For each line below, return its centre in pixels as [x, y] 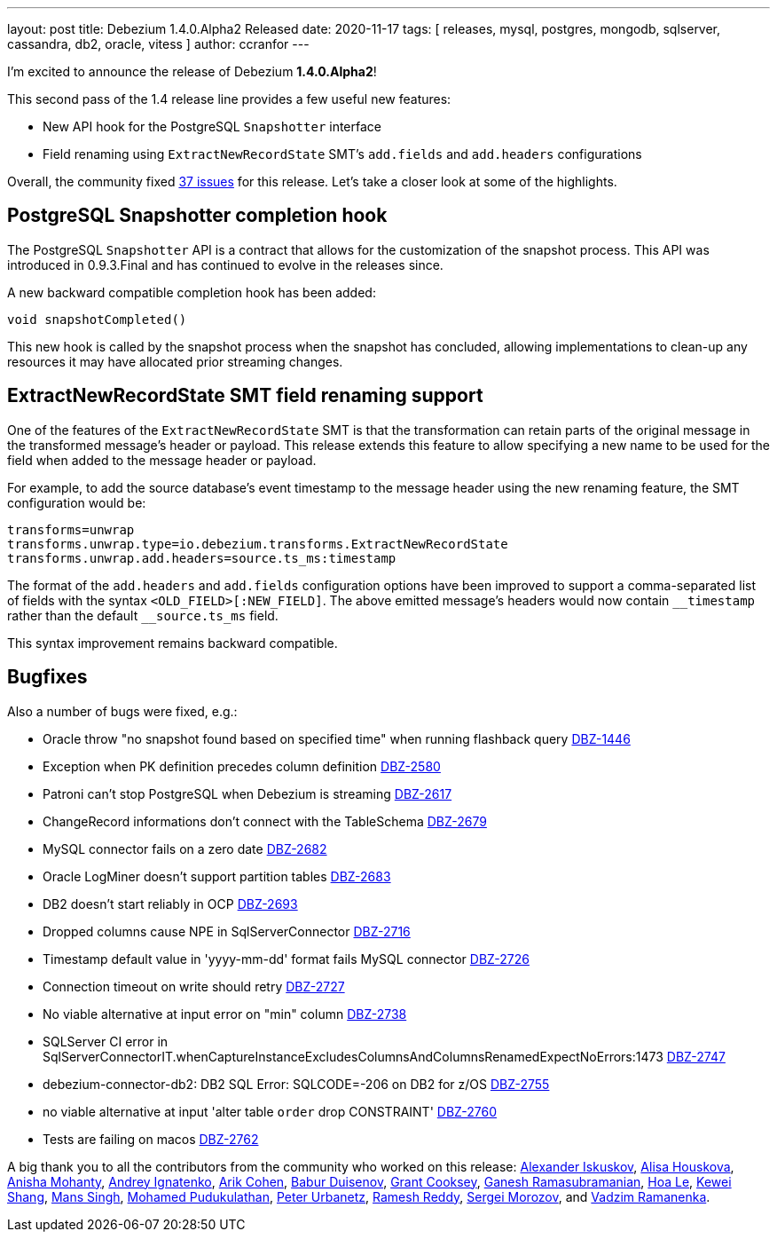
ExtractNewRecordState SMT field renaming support [245, 396]
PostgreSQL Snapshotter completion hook [197, 216]
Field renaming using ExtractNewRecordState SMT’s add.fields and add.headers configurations [342, 154]
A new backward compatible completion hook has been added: [192, 292]
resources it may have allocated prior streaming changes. [175, 361]
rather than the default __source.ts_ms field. [143, 615]
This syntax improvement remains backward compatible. [173, 643]
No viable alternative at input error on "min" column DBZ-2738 [225, 1014]
